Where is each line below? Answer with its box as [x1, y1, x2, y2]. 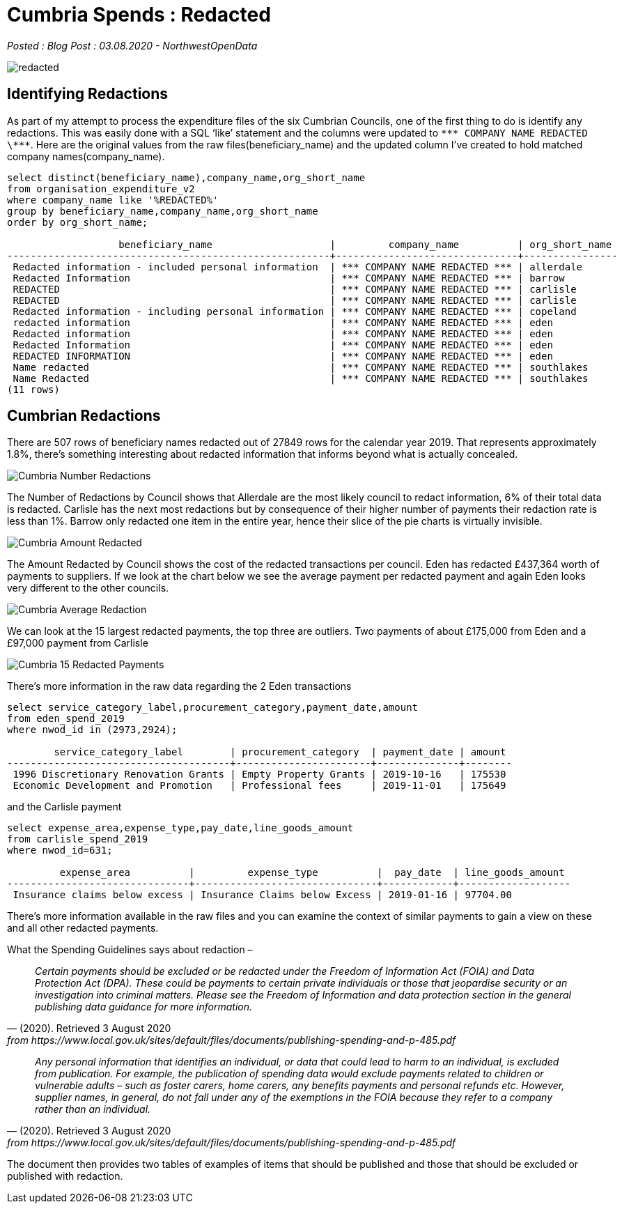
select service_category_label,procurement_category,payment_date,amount [7, 702, 419, 714]
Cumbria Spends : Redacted [7, 3, 271, 26]
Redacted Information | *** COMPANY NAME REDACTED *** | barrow [13, 272, 565, 284]
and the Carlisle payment [7, 801, 122, 813]
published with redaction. [7, 1170, 123, 1183]
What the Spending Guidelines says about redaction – [7, 944, 253, 956]
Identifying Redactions [7, 85, 169, 103]
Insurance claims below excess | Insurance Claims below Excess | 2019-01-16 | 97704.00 [13, 889, 512, 901]
